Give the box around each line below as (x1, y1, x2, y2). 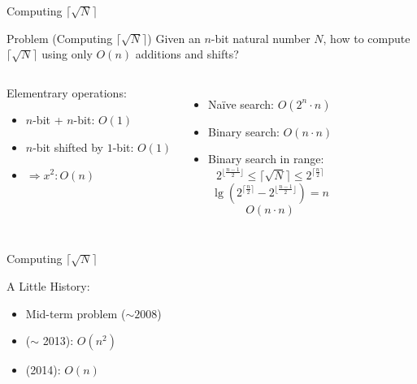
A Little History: (7, 277, 90, 294)
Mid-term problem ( (25, 304, 126, 321)
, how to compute (323, 29, 410, 46)
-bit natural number (211, 29, 311, 46)
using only (41, 45, 93, 63)
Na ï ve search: (207, 95, 274, 112)
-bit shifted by (33, 138, 104, 155)
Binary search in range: (207, 150, 324, 167)
